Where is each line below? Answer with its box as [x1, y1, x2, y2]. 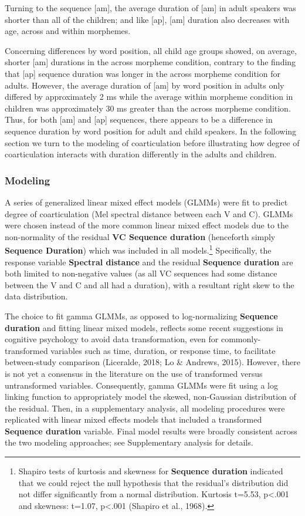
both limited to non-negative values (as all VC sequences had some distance [5, 267, 277, 279]
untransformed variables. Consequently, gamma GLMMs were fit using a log [5, 379, 278, 391]
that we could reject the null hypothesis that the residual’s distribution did [18, 476, 289, 488]
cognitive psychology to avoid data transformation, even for [5, 333, 219, 345]
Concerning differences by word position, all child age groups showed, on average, [5, 44, 297, 56]
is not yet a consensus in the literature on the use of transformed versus [5, 367, 263, 379]
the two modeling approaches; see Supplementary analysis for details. [5, 436, 253, 448]
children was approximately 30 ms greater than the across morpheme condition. [5, 102, 291, 114]
